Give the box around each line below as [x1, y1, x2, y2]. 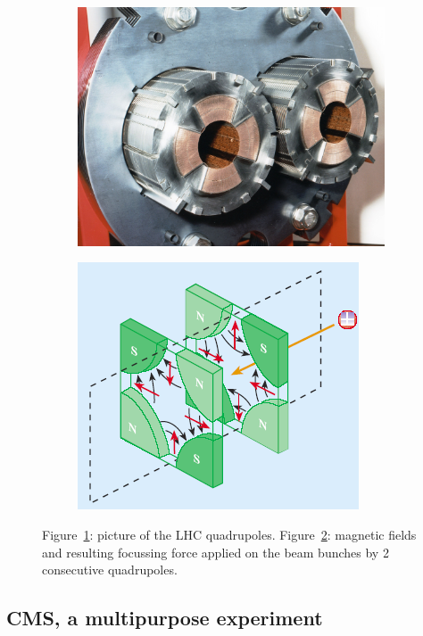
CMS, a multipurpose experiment [6, 604, 323, 632]
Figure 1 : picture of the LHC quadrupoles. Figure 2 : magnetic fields [42, 524, 417, 543]
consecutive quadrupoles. [42, 560, 178, 579]
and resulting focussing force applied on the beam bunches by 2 [42, 542, 389, 561]
